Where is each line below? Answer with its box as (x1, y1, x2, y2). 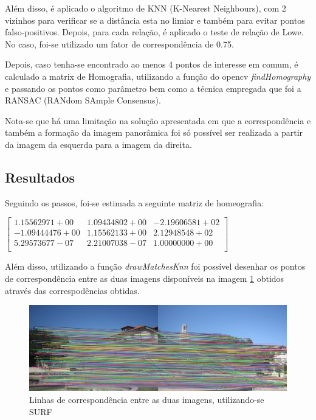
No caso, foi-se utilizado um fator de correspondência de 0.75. (5, 37, 234, 50)
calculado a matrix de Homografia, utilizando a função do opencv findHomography (5, 69, 311, 82)
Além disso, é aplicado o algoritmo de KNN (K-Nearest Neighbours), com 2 (5, 2, 286, 14)
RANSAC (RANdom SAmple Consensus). (5, 94, 161, 107)
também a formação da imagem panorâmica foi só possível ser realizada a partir (5, 126, 303, 139)
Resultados (5, 167, 75, 186)
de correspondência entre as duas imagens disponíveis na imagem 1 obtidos (5, 272, 284, 285)
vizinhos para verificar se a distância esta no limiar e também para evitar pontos (5, 13, 305, 26)
